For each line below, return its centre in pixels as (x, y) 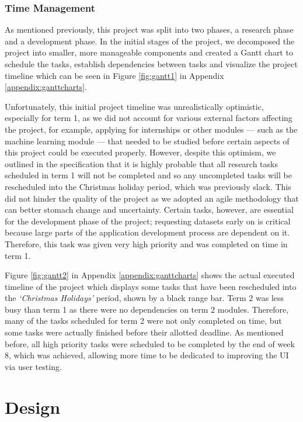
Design (33, 407)
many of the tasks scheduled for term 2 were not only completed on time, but (143, 321)
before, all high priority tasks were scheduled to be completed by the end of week (150, 343)
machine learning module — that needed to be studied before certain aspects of (147, 141)
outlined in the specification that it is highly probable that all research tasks (141, 163)
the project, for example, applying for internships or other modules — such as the (151, 129)
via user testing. (33, 366)
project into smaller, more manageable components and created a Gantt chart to (149, 52)
